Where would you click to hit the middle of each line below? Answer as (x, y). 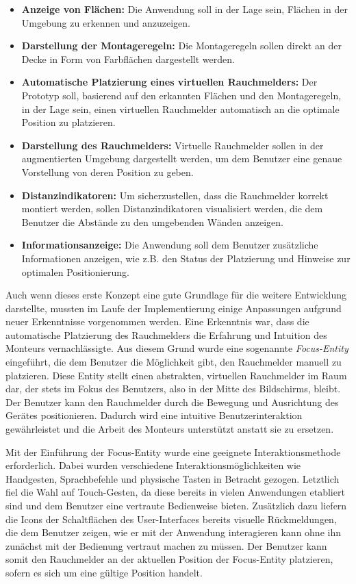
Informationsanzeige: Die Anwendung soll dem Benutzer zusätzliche (170, 245)
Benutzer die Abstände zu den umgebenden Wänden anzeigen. (152, 221)
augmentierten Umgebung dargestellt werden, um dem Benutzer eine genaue (182, 158)
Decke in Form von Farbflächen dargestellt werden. (128, 59)
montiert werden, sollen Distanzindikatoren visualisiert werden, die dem (172, 208)
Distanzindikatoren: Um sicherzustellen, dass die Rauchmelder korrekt (175, 195)
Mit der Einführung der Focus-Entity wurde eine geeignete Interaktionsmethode (173, 452)
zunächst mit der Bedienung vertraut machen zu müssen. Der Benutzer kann (166, 545)
